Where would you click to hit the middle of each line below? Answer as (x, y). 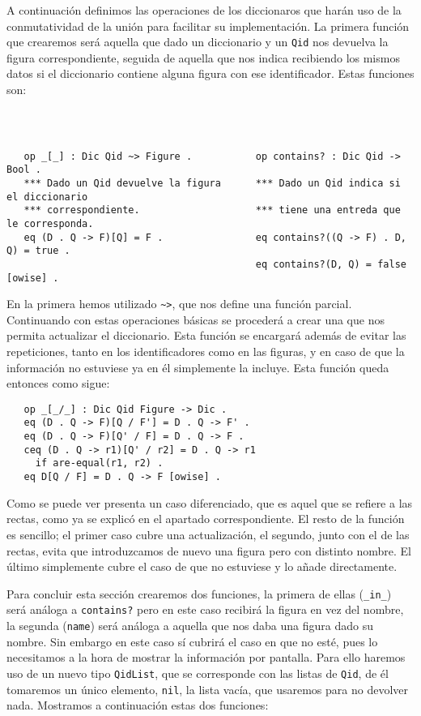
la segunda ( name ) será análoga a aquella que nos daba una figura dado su (190, 625)
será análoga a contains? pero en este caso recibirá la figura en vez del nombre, (205, 609)
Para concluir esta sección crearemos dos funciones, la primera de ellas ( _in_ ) (199, 593)
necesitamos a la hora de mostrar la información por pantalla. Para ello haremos (206, 657)
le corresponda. (50, 223)
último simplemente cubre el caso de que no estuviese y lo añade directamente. (202, 566)
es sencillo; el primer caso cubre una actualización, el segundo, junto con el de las (208, 534)
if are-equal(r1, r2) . (99, 463)
